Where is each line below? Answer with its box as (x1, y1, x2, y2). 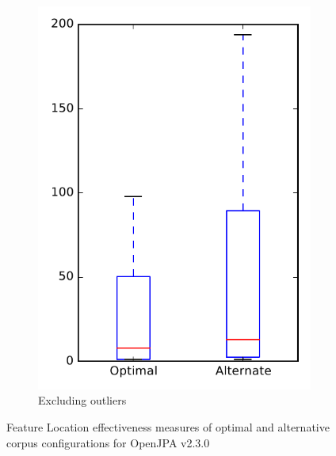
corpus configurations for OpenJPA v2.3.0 (6, 434, 210, 450)
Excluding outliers (38, 392, 127, 408)
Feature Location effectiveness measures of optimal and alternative (6, 418, 330, 435)
